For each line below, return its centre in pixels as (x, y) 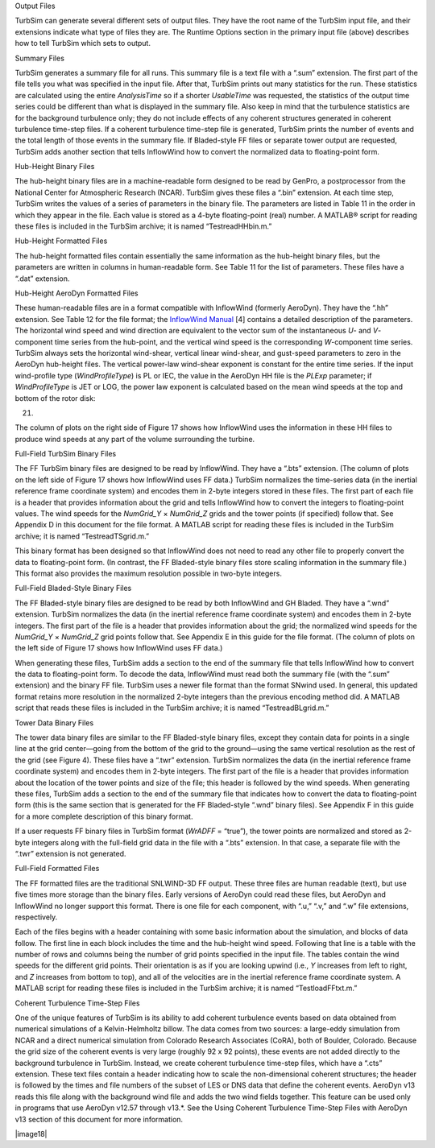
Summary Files (39, 58)
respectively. (36, 917)
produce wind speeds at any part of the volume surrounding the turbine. (135, 439)
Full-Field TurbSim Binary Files (66, 454)
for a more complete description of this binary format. (104, 816)
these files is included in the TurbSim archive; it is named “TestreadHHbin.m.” (143, 226)
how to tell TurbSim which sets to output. (83, 43)
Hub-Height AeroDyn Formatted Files (77, 293)
